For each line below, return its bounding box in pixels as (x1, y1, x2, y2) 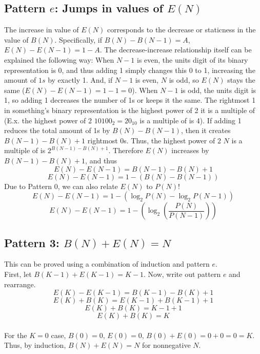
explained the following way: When (4, 54, 114, 65)
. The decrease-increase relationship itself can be (99, 44, 252, 55)
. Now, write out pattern (144, 268, 221, 279)
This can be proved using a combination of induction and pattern (4, 258, 210, 269)
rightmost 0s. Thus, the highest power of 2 (87, 135, 221, 145)
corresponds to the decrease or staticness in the (107, 24, 256, 35)
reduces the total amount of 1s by (4, 125, 110, 136)
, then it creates (181, 125, 231, 136)
